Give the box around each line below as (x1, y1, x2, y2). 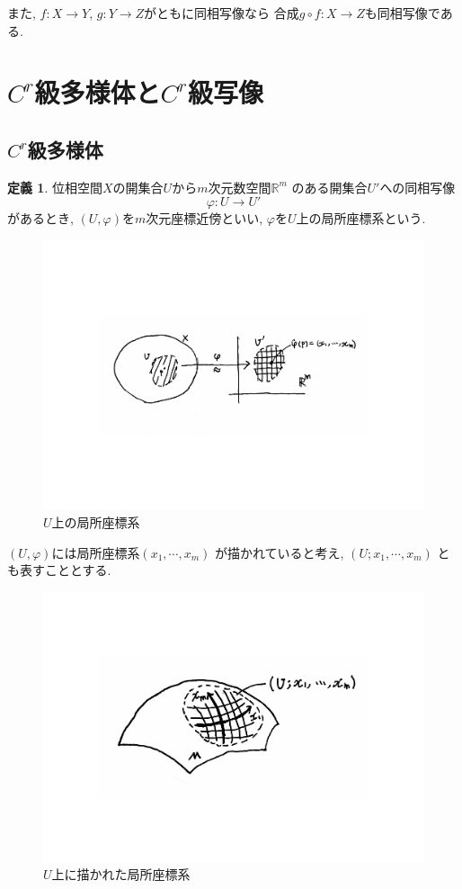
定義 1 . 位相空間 (7, 177, 102, 196)
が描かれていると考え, (215, 543, 344, 561)
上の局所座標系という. (296, 209, 426, 228)
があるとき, (7, 209, 74, 228)
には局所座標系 (51, 543, 140, 561)
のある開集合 (291, 177, 368, 196)
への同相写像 (379, 177, 456, 196)
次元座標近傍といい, (146, 209, 263, 228)
